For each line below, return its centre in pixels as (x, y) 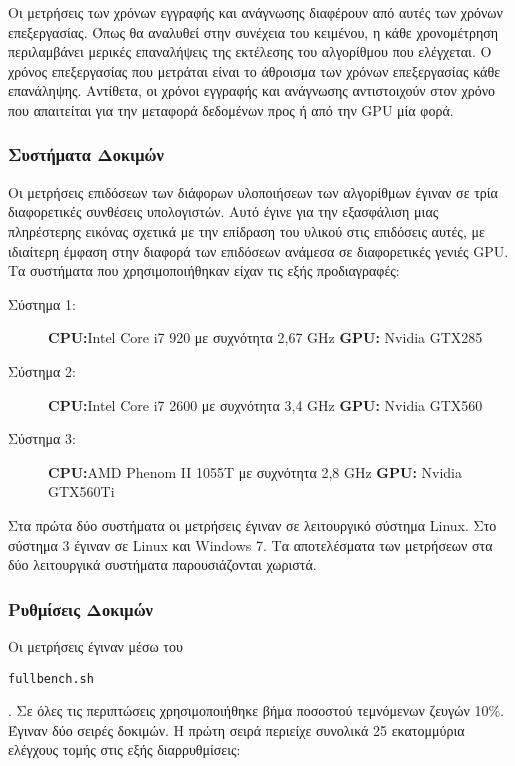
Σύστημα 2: (42, 370)
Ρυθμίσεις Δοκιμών (80, 608)
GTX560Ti (81, 491)
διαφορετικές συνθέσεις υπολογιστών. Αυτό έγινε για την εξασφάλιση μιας (223, 211)
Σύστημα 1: (42, 303)
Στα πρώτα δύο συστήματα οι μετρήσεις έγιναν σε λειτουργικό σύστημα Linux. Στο (252, 524)
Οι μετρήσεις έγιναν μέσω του (95, 645)
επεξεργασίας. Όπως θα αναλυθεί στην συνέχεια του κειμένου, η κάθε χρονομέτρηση (253, 31)
